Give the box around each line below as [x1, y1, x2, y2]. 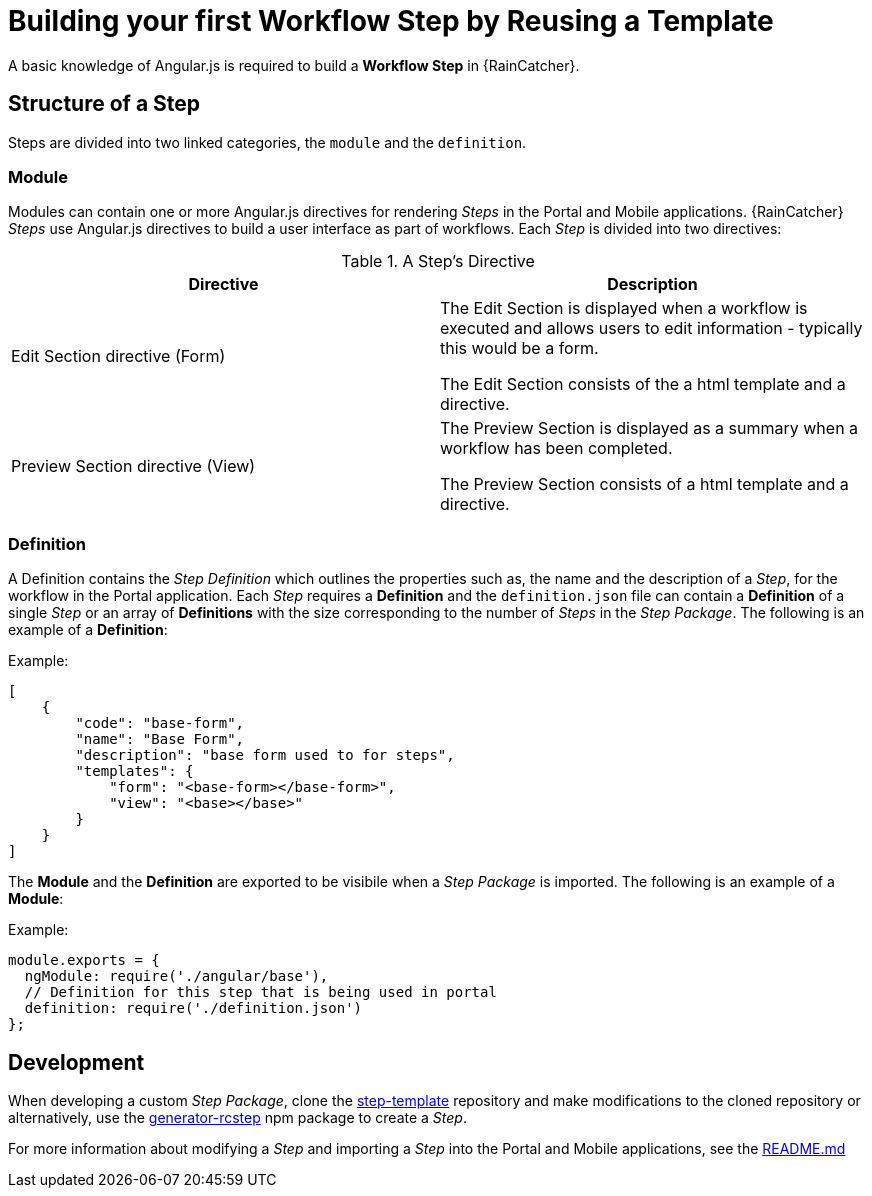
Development [8, 1049, 145, 1075]
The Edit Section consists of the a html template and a [440, 374, 846, 395]
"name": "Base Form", [75, 731, 245, 748]
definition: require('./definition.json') [24, 1000, 363, 1017]
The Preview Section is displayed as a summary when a [440, 418, 859, 439]
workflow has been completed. [440, 438, 673, 459]
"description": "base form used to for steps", [75, 747, 455, 764]
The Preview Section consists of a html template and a [440, 474, 849, 495]
